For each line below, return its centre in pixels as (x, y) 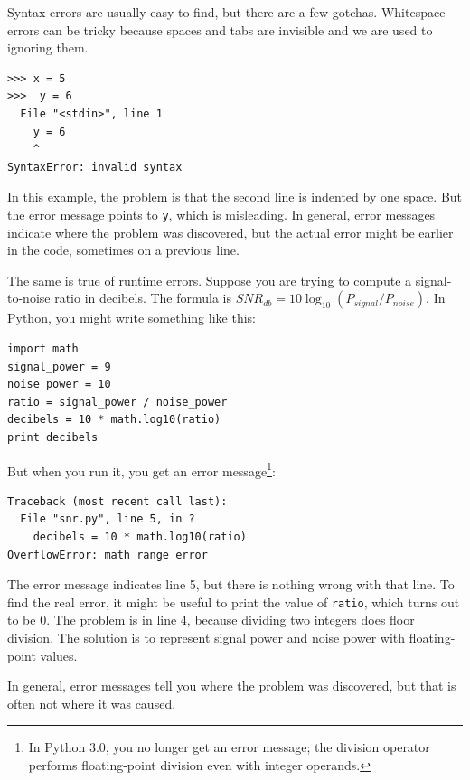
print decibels (53, 437)
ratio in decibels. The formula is (143, 298)
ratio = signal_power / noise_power (117, 402)
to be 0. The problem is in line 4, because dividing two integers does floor (211, 620)
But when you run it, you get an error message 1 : (141, 469)
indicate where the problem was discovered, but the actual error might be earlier (230, 232)
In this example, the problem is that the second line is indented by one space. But (235, 197)
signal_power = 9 (59, 367)
